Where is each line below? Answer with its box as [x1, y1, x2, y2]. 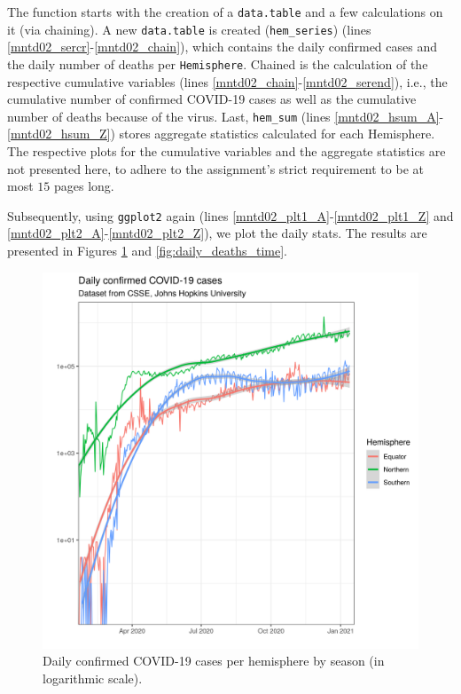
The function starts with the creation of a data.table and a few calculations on [7, 3, 443, 20]
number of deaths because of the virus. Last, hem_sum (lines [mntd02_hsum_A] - [7, 106, 444, 125]
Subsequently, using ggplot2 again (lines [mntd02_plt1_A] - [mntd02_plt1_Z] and [7, 206, 454, 225]
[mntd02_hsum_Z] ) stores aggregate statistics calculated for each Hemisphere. [7, 124, 435, 143]
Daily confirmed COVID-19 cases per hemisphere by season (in [43, 651, 385, 670]
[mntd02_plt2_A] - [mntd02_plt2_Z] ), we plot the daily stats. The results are [7, 224, 427, 242]
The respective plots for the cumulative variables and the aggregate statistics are [7, 142, 446, 160]
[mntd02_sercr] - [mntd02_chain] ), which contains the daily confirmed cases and [7, 37, 438, 56]
